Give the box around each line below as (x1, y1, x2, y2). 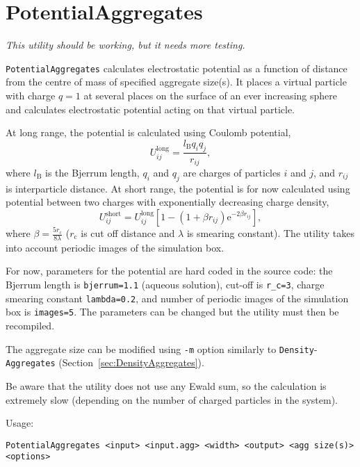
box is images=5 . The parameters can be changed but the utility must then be (6, 304, 339, 319)
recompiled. (6, 318, 55, 332)
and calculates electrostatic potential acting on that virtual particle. (6, 101, 295, 116)
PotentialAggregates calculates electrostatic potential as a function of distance (6, 60, 347, 75)
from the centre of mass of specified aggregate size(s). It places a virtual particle (6, 74, 347, 89)
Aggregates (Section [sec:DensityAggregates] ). (6, 355, 204, 370)
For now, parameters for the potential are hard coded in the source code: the (6, 263, 333, 278)
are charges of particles (183, 165, 281, 180)
